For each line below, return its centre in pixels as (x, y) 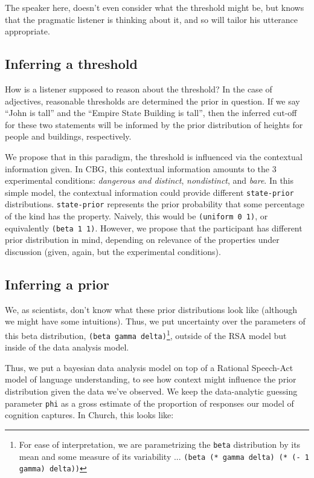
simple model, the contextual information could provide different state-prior (149, 192)
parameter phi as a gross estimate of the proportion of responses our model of (149, 403)
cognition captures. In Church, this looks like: (89, 415)
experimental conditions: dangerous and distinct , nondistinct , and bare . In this (149, 180)
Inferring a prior (57, 284)
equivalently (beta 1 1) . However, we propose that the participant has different (154, 228)
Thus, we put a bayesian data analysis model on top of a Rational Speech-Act (149, 367)
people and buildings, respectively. (68, 136)
